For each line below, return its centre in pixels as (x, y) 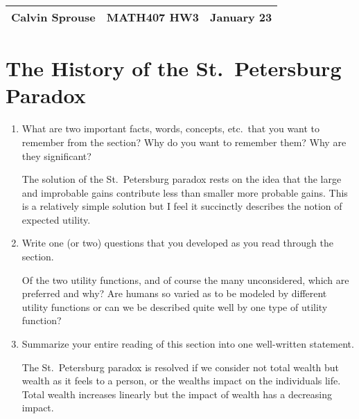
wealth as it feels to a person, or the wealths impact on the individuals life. (181, 381)
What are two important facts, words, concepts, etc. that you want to (171, 128)
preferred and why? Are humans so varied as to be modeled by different (174, 293)
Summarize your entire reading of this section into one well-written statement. (188, 344)
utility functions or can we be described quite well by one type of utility (175, 306)
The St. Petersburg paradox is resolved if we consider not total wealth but (181, 367)
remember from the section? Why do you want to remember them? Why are (184, 142)
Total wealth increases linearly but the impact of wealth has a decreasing (177, 394)
